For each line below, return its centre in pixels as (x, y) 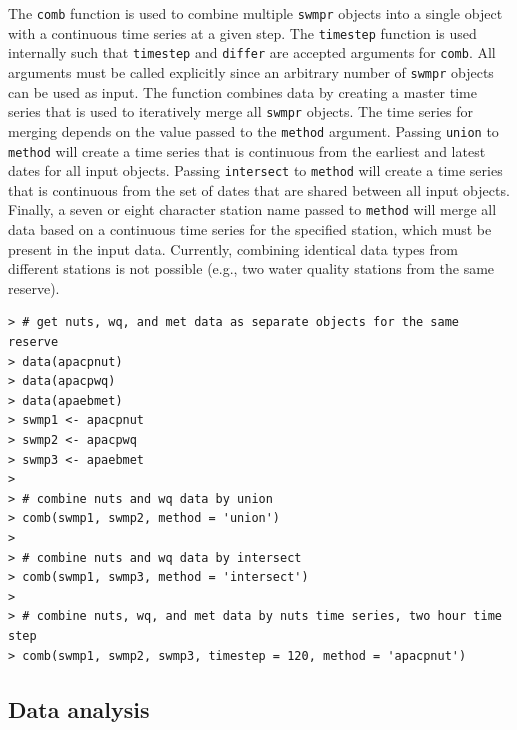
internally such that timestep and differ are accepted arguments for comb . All (252, 52)
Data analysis (79, 708)
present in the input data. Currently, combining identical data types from (233, 248)
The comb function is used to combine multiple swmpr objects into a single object (255, 13)
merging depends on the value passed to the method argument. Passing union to (253, 130)
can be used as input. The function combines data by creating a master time (242, 91)
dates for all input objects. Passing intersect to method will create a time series (255, 170)
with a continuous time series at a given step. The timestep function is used (242, 32)
